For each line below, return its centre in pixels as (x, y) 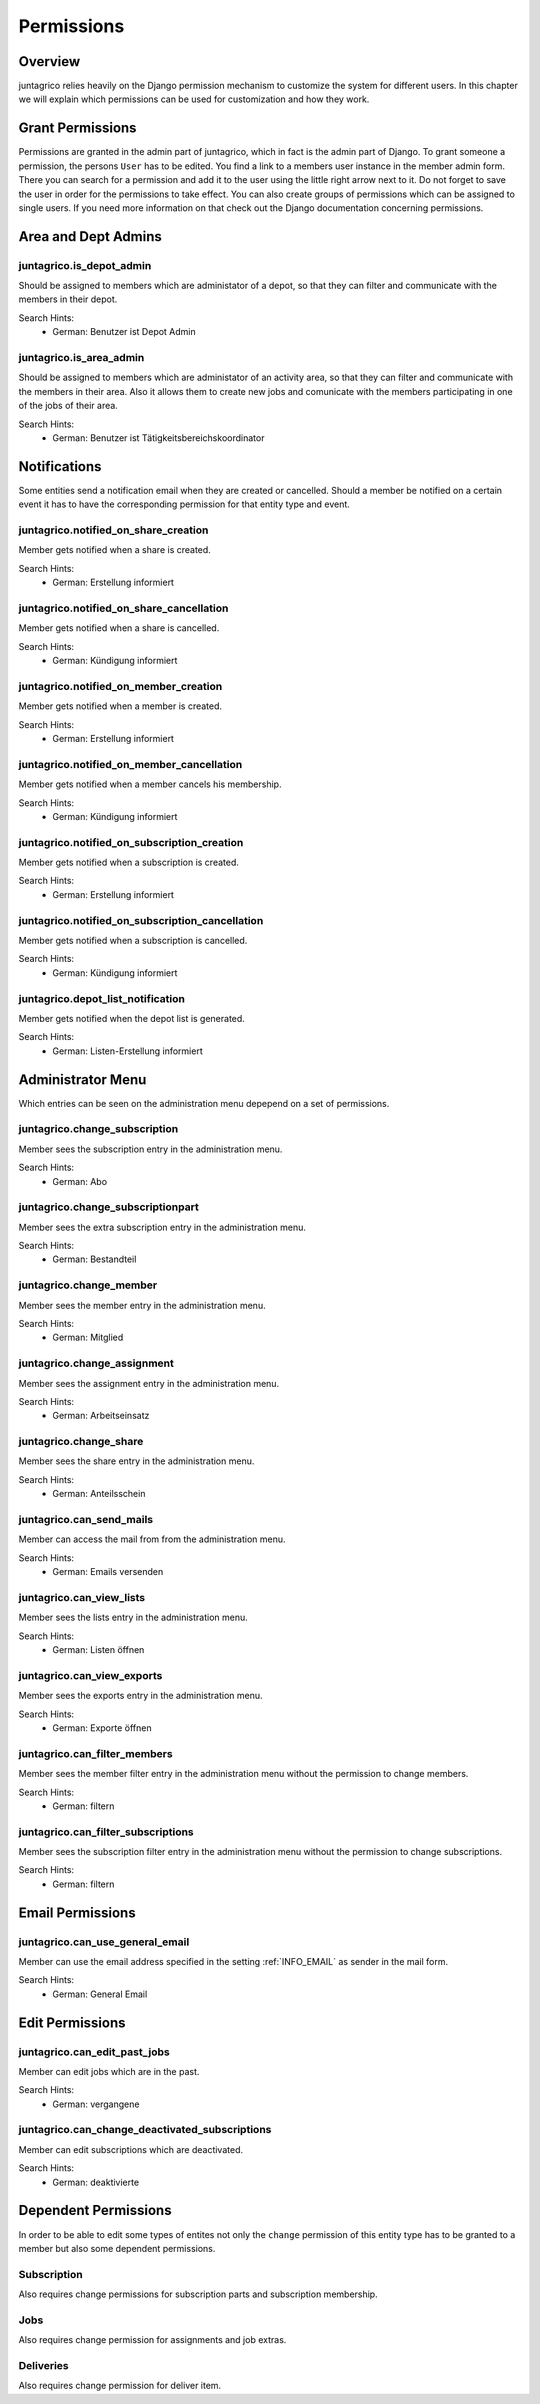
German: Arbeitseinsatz (101, 1416)
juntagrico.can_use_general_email (104, 1942)
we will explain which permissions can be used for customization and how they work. (194, 99)
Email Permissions (77, 1912)
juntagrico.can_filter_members (96, 1753)
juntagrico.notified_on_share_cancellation (123, 608)
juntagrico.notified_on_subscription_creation (131, 842)
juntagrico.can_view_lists (82, 1597)
